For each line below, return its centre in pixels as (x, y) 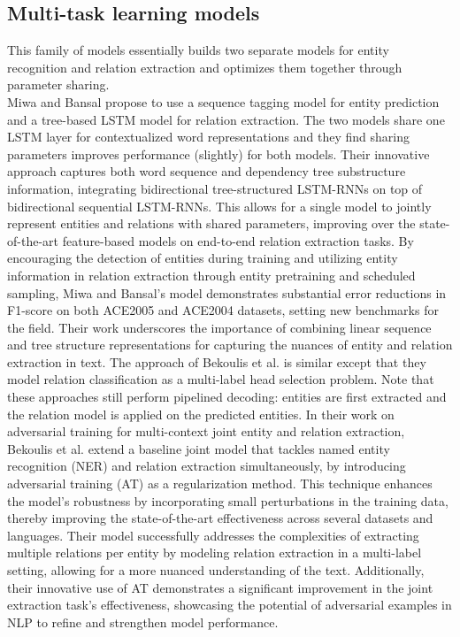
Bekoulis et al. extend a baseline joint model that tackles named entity (199, 448)
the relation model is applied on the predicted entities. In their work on (201, 414)
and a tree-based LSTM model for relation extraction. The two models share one (226, 119)
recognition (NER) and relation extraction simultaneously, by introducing (207, 466)
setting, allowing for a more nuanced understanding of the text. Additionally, (216, 570)
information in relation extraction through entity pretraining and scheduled (211, 275)
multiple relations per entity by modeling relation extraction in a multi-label (215, 553)
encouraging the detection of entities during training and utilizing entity (203, 258)
